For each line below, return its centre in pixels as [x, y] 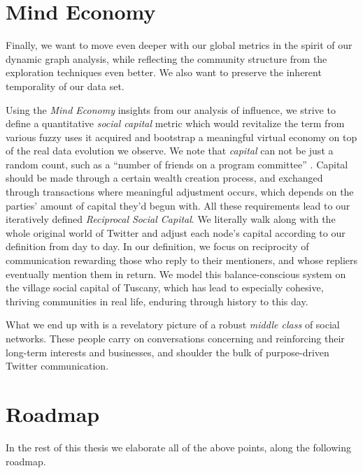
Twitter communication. [57, 366]
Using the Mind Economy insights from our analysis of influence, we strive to [171, 109]
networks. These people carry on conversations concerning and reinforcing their [175, 338]
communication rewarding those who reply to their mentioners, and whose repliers [182, 260]
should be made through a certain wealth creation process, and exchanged [164, 178]
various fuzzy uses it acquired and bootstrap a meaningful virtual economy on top [181, 137]
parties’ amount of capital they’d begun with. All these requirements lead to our [178, 205]
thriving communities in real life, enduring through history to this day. [157, 301]
